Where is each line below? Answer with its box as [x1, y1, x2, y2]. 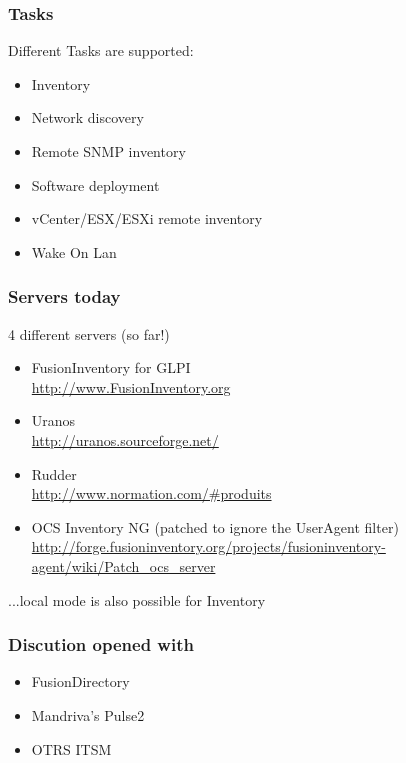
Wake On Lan [31, 241, 117, 262]
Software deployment [31, 174, 160, 195]
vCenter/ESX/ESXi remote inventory [31, 208, 263, 229]
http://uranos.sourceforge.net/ [31, 429, 219, 450]
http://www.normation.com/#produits [31, 483, 272, 504]
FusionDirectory [31, 671, 130, 692]
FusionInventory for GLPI [31, 357, 191, 378]
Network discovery [31, 107, 144, 128]
